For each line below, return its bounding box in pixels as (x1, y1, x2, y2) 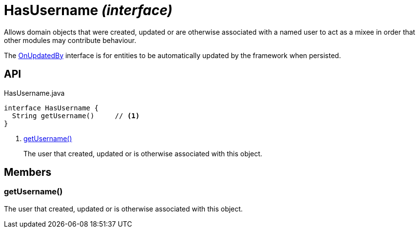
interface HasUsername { (4, 104, 99, 112)
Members (4, 166, 52, 179)
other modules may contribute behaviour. (4, 36, 137, 44)
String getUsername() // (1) (12, 111, 140, 120)
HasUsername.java (4, 88, 65, 97)
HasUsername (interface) (4, 2, 173, 19)
